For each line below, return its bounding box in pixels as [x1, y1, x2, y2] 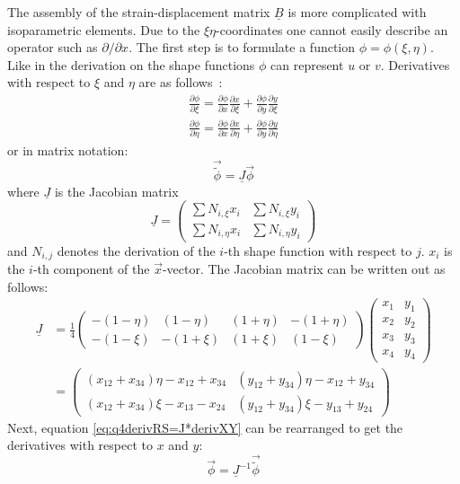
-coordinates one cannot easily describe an [216, 20, 448, 39]
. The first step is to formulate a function [128, 38, 356, 57]
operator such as [7, 38, 98, 57]
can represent [270, 55, 344, 74]
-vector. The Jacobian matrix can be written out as [162, 259, 446, 277]
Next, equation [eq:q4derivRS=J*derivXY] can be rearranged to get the [7, 418, 403, 436]
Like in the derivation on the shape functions [7, 55, 255, 74]
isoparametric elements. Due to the [7, 20, 200, 39]
